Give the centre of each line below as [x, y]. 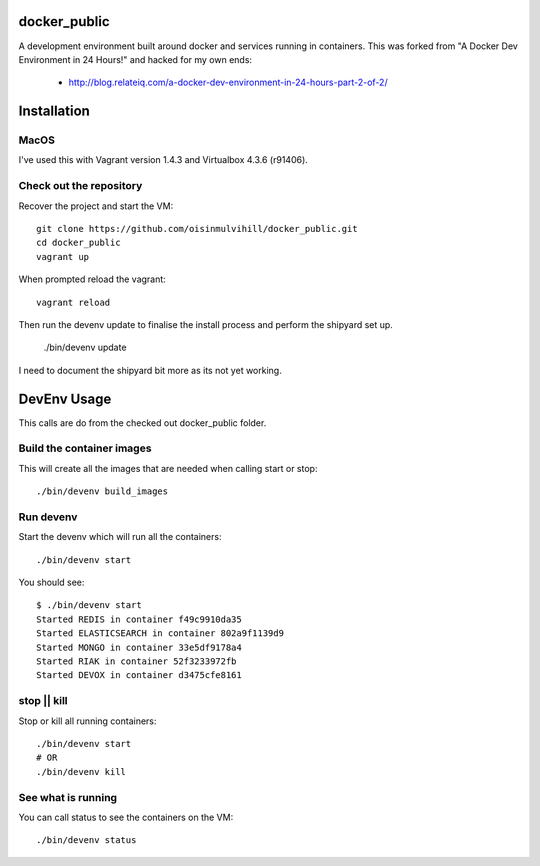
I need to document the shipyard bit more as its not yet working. [150, 370]
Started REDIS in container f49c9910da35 [139, 619]
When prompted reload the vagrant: [92, 279]
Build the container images [85, 448]
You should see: [51, 582]
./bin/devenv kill [81, 771]
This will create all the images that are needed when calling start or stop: [168, 468]
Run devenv [48, 517]
